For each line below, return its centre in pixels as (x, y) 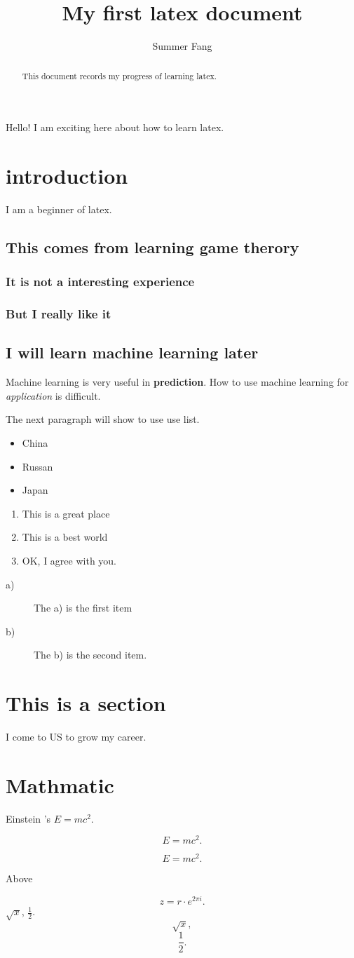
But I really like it (59, 314)
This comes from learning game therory (152, 247)
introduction (67, 175)
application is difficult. (53, 395)
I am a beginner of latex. (59, 209)
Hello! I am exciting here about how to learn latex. (115, 127)
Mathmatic (60, 784)
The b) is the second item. (90, 655)
